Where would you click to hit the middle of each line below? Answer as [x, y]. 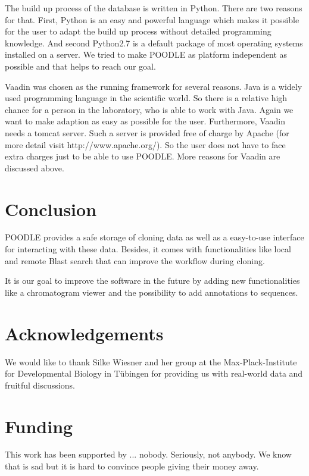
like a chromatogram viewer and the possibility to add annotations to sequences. [152, 292]
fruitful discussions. [40, 385]
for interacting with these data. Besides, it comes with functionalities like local [148, 249]
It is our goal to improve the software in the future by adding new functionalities [152, 281]
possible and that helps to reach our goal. [80, 66]
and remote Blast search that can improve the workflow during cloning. [135, 260]
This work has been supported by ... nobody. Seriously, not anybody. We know [148, 454]
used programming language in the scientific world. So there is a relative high [146, 98]
